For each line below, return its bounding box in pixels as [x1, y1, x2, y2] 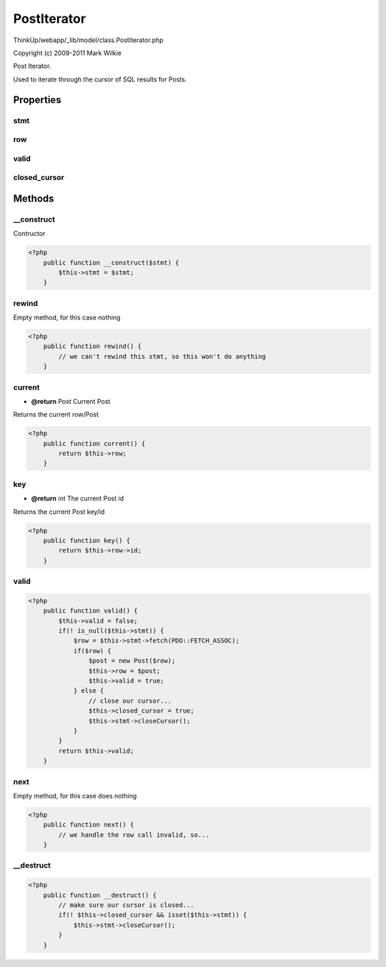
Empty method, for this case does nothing [13, 791, 137, 800]
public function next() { [43, 820, 134, 829]
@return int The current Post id [31, 494, 124, 503]
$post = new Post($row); [88, 657, 176, 665]
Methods [13, 192, 54, 204]
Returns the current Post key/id [13, 507, 105, 516]
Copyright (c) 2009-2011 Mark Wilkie [13, 49, 122, 57]
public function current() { [43, 440, 146, 447]
